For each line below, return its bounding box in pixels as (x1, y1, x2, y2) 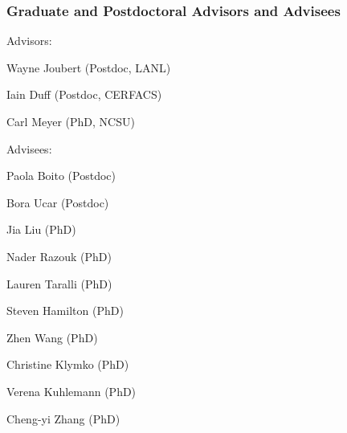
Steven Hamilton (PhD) (6, 302, 124, 319)
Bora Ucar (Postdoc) (6, 194, 109, 210)
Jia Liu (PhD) (6, 221, 76, 238)
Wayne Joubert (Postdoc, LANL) (6, 59, 171, 76)
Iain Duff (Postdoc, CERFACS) (6, 86, 162, 103)
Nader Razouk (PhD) (6, 247, 112, 264)
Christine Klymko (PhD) (6, 356, 129, 373)
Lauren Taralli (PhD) (6, 275, 112, 292)
